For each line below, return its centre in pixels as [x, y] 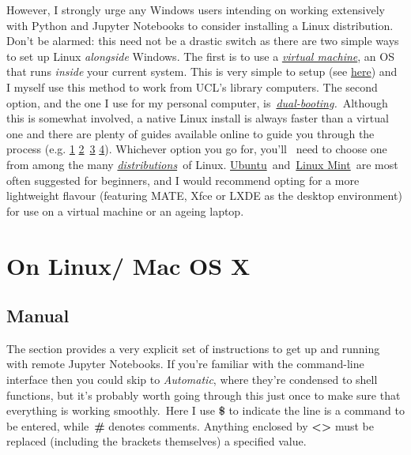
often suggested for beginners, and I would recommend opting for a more [183, 180]
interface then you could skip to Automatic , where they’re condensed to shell [192, 380]
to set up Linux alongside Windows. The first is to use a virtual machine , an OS [200, 56]
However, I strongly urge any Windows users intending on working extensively [196, 9]
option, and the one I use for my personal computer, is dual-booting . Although [197, 102]
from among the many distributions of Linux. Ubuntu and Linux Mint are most [202, 164]
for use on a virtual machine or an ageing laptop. [125, 211]
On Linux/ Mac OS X [128, 265]
